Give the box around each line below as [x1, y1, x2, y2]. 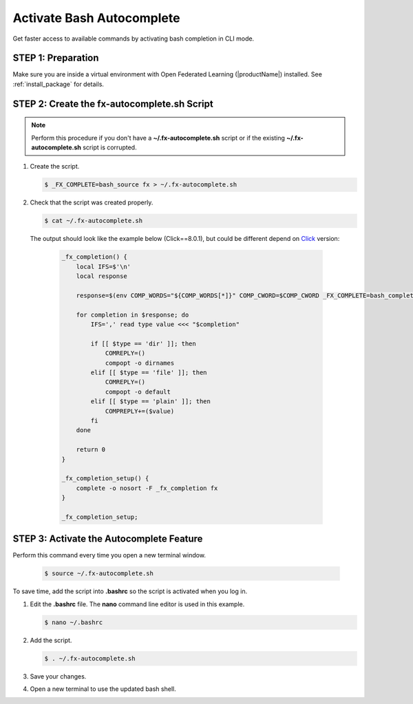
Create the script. [30, 162, 80, 171]
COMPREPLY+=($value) [105, 407, 175, 415]
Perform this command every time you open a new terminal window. [12, 551, 206, 559]
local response [76, 273, 127, 280]
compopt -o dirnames [105, 359, 175, 367]
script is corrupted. [83, 143, 137, 151]
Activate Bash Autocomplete [12, 10, 180, 25]
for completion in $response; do [76, 310, 189, 319]
